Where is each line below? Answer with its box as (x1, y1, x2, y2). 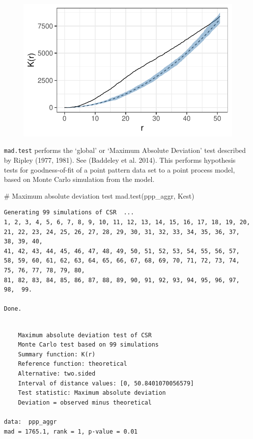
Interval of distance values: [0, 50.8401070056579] (18, 380, 194, 387)
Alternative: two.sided (18, 370, 96, 377)
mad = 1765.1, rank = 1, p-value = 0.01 (4, 428, 138, 435)
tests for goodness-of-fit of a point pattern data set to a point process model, (4, 164, 235, 175)
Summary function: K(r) (18, 351, 96, 358)
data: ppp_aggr (4, 418, 57, 425)
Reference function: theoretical (18, 360, 127, 368)
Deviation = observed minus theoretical (18, 399, 152, 406)
